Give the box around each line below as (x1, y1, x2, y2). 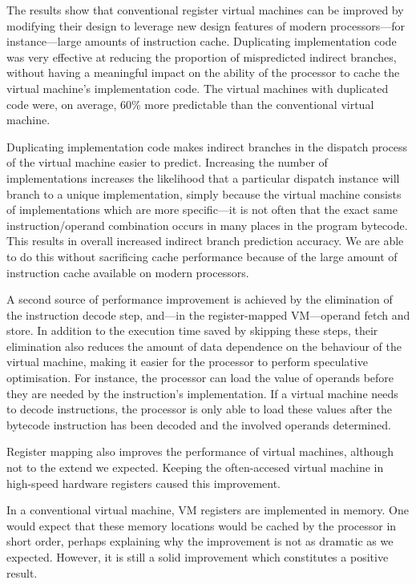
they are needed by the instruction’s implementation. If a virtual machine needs (6, 385, 398, 401)
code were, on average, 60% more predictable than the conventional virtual (6, 95, 374, 112)
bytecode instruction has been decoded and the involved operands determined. (6, 416, 391, 433)
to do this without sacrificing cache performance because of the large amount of (6, 248, 398, 264)
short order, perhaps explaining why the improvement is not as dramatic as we (6, 533, 394, 550)
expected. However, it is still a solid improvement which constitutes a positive (6, 549, 389, 565)
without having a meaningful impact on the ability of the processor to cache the (6, 64, 400, 81)
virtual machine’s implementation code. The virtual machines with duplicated (6, 79, 389, 96)
